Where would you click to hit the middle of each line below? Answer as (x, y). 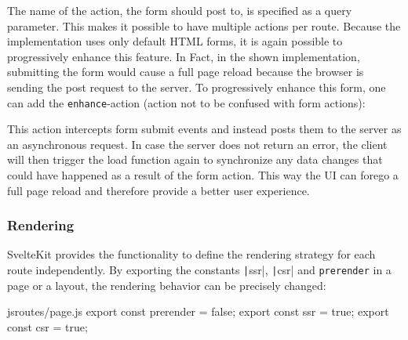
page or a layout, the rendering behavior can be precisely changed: (167, 285)
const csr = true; (47, 326)
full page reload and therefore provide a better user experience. (158, 190)
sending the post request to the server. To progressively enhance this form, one (197, 87)
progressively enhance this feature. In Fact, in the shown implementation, (184, 56)
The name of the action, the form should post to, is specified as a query (180, 10)
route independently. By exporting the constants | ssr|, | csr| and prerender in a (199, 269)
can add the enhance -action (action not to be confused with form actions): (186, 102)
